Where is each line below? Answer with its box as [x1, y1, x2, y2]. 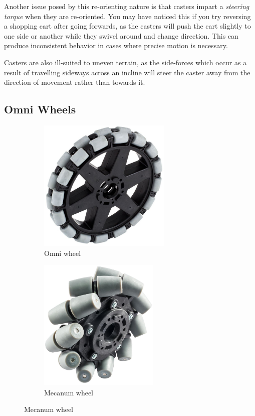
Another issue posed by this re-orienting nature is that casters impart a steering [4, 1, 249, 11]
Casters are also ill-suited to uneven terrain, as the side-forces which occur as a [4, 57, 247, 67]
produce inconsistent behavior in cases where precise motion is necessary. [4, 40, 228, 51]
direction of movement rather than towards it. [4, 77, 145, 87]
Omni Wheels [4, 101, 76, 117]
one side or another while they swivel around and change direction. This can [4, 30, 238, 41]
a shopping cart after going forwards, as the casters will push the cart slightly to [4, 21, 251, 31]
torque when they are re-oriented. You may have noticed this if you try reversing [4, 11, 251, 21]
